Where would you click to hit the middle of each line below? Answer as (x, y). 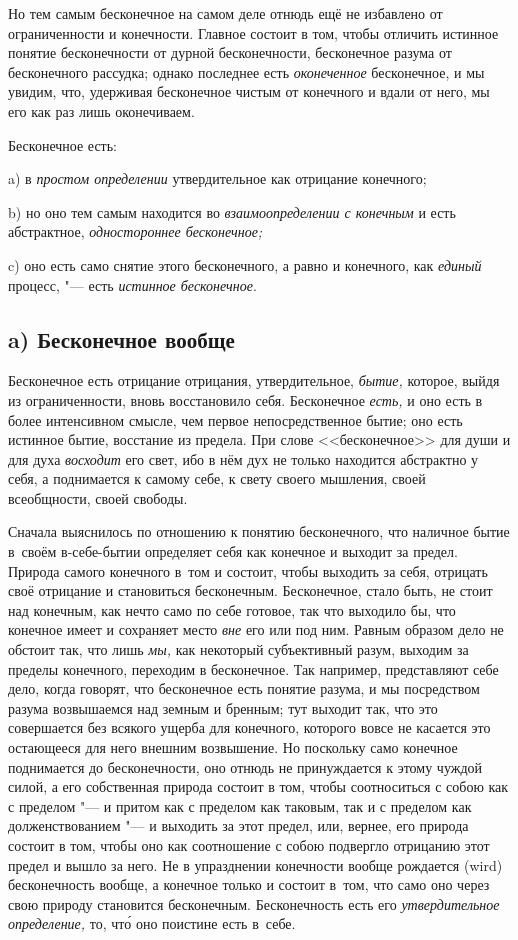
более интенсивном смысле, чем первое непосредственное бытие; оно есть (235, 419)
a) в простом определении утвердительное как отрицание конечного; (217, 178)
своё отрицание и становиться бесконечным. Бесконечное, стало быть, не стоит (250, 590)
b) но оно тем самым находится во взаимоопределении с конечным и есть (232, 211)
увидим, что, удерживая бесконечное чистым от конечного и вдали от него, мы (249, 91)
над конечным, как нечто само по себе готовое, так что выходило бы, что (232, 609)
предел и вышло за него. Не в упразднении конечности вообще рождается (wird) (255, 864)
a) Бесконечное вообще (121, 338)
